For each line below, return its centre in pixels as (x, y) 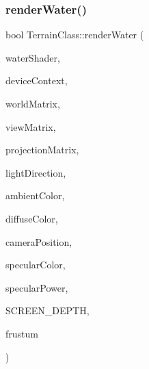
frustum (22, 333)
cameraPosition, (39, 241)
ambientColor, (35, 195)
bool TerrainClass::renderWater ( (75, 35)
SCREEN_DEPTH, (48, 310)
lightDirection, (36, 172)
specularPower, (37, 287)
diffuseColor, (32, 218)
